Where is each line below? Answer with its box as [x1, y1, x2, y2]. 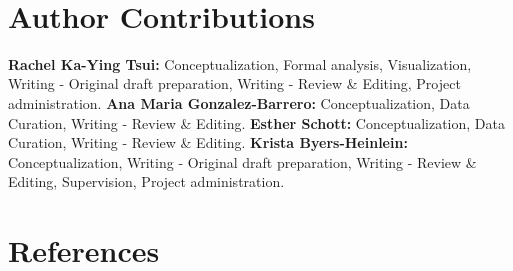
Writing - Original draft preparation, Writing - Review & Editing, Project [8, 73, 461, 94]
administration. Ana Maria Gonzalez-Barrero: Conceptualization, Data [8, 92, 470, 113]
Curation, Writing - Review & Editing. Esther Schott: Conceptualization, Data [8, 112, 505, 133]
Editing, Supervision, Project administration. [8, 171, 285, 192]
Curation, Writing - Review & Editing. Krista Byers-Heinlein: [8, 132, 408, 153]
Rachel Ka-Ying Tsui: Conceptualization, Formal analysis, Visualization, [8, 53, 472, 74]
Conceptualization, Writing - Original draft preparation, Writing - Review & [8, 151, 477, 172]
